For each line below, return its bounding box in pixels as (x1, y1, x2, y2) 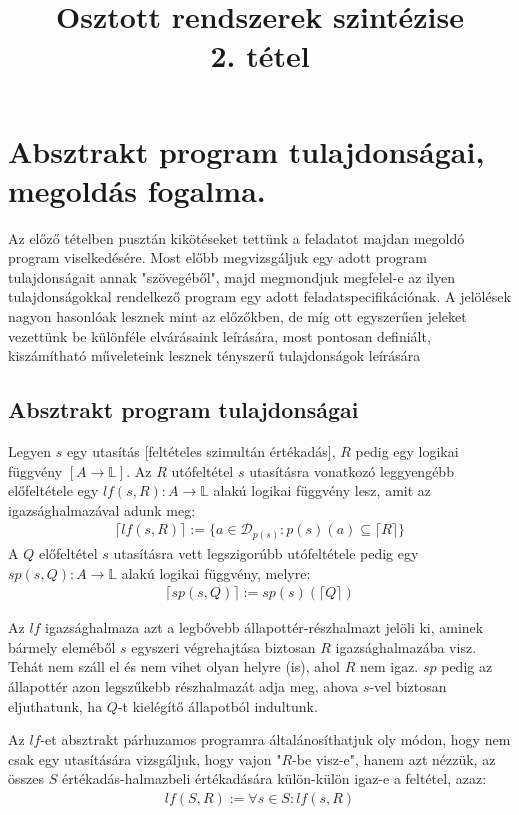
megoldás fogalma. (8, 169, 266, 210)
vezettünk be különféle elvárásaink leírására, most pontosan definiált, (8, 325, 431, 346)
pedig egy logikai (355, 441, 459, 462)
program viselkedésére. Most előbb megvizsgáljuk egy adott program (8, 247, 427, 268)
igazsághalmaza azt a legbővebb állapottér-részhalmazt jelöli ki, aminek (45, 617, 484, 638)
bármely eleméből (8, 636, 116, 657)
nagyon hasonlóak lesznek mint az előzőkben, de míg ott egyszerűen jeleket (8, 306, 467, 327)
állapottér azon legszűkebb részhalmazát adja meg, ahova (8, 675, 359, 696)
